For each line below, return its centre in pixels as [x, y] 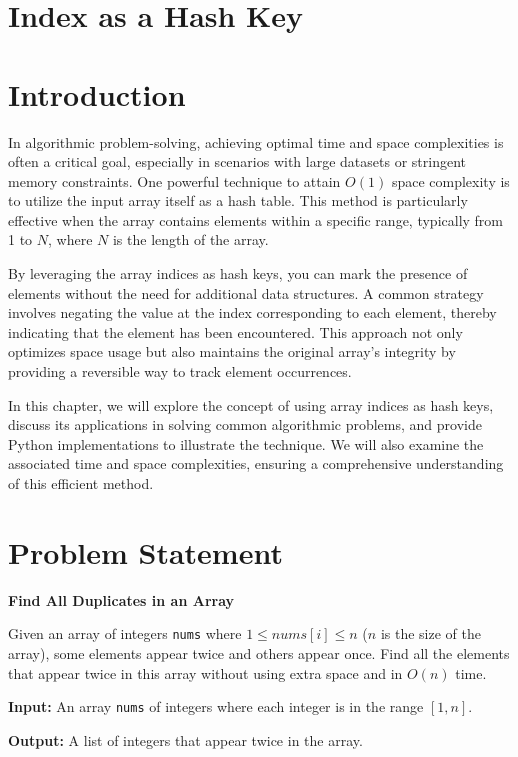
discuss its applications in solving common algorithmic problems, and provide [245, 424]
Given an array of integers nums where [125, 633]
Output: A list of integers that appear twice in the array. [185, 739]
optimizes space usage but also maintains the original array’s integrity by [232, 351]
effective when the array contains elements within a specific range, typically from [256, 219]
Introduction [97, 93]
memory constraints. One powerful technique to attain [174, 180]
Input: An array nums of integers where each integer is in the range [216, 706]
